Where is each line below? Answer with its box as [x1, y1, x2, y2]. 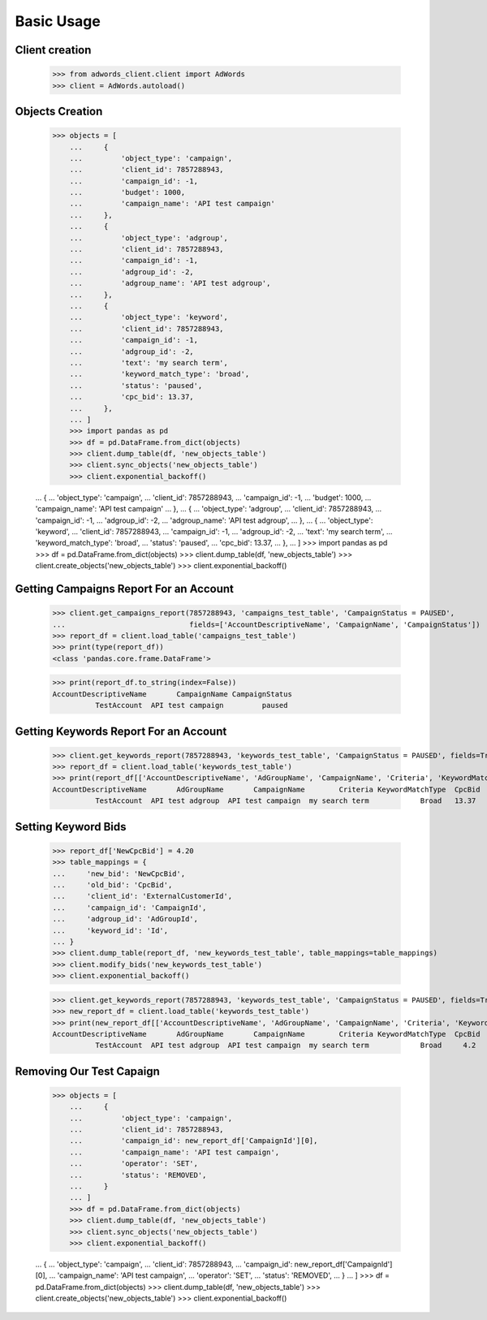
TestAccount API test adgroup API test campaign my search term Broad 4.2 [94, 1041, 476, 1050]
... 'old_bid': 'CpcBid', [52, 881, 173, 890]
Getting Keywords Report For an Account [15, 724, 227, 738]
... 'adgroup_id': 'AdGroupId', [52, 914, 199, 924]
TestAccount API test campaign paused [94, 701, 288, 710]
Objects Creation [15, 104, 103, 118]
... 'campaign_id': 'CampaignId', [52, 903, 207, 912]
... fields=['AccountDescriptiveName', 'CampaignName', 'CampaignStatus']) [52, 619, 481, 629]
